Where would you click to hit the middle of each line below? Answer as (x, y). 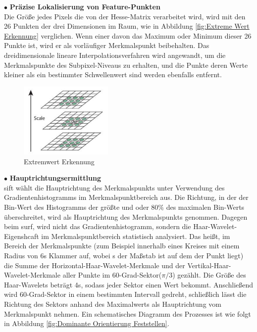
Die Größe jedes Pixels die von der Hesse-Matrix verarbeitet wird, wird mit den (125, 16)
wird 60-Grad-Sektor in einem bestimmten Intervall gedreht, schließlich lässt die (125, 294)
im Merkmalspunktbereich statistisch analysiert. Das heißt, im (136, 236)
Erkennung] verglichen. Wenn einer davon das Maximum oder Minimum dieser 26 (128, 35)
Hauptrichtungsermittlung (55, 178)
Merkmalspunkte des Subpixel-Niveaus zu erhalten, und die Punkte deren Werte (126, 65)
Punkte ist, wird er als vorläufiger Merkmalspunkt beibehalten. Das (107, 45)
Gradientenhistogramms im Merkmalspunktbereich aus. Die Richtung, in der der (126, 197)
